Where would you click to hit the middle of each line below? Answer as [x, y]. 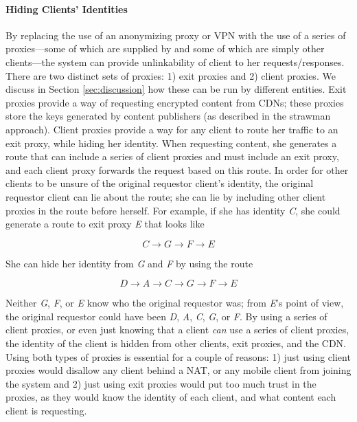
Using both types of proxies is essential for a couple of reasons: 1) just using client [178, 356]
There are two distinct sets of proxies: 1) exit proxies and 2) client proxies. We [171, 75]
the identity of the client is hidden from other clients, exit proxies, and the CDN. [176, 343]
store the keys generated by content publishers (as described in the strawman [168, 116]
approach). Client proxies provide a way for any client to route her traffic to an [172, 129]
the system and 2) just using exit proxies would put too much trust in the [161, 383]
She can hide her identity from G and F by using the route [129, 263]
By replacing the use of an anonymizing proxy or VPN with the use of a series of [176, 35]
